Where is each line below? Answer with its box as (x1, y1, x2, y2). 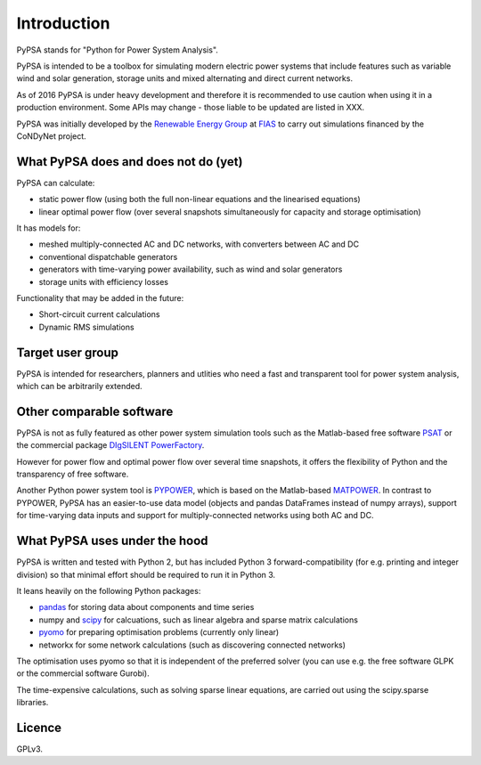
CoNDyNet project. (16, 130, 86, 142)
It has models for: (16, 223, 81, 233)
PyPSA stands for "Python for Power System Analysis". (16, 45, 218, 55)
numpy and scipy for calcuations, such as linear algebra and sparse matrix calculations (38, 614, 358, 625)
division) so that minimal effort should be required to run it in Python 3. (16, 569, 276, 580)
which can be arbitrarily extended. (16, 381, 143, 391)
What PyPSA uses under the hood (16, 533, 208, 549)
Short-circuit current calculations (38, 309, 160, 320)
